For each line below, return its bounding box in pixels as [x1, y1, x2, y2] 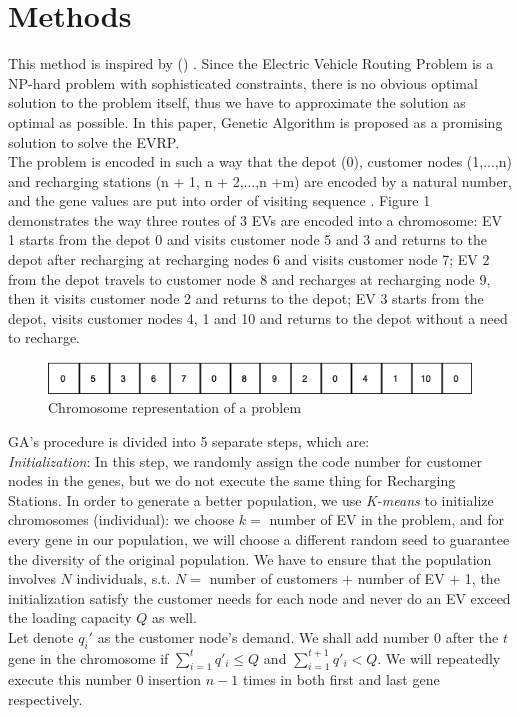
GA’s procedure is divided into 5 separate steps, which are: [8, 430, 370, 451]
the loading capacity [8, 607, 132, 628]
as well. [152, 607, 197, 628]
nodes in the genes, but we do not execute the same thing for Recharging [8, 470, 456, 491]
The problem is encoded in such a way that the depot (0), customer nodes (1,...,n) [8, 151, 512, 172]
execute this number [8, 669, 132, 690]
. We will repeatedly [377, 647, 501, 668]
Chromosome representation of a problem [48, 397, 302, 418]
